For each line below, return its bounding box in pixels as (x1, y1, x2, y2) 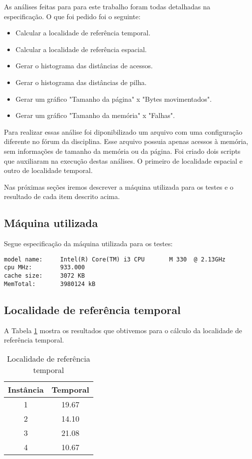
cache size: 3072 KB (4, 272, 85, 280)
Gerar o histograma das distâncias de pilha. (15, 77, 147, 87)
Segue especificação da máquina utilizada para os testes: (4, 238, 173, 249)
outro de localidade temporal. (4, 165, 93, 175)
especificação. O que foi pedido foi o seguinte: (4, 11, 140, 21)
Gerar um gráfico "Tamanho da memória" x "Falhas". (15, 110, 175, 120)
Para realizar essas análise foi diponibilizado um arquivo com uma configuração (4, 126, 243, 137)
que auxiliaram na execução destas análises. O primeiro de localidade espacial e (4, 155, 243, 166)
